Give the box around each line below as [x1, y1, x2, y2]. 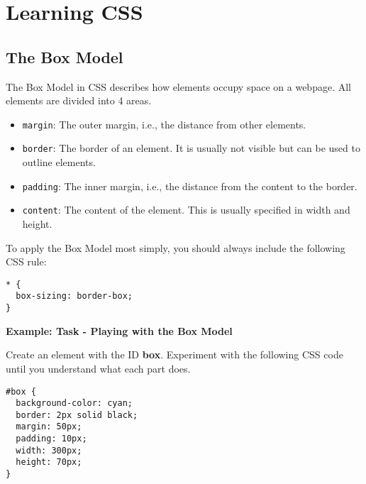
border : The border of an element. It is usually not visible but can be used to [22, 141, 360, 155]
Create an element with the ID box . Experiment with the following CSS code [6, 347, 343, 362]
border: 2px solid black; [16, 409, 138, 420]
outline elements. [22, 155, 96, 170]
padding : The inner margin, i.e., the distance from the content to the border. [22, 178, 357, 193]
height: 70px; [16, 457, 82, 468]
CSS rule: [6, 254, 47, 269]
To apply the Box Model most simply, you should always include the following [6, 240, 345, 255]
